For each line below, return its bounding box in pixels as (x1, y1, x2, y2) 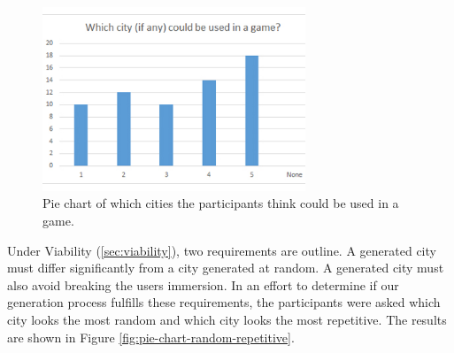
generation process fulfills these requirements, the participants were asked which (7, 293, 441, 311)
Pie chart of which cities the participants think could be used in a (42, 194, 399, 212)
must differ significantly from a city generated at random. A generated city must (7, 258, 444, 277)
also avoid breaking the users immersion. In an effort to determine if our (7, 275, 399, 294)
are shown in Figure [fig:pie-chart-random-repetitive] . (7, 327, 295, 346)
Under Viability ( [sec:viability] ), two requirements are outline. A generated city (7, 241, 436, 259)
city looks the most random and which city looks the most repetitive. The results (7, 310, 447, 328)
